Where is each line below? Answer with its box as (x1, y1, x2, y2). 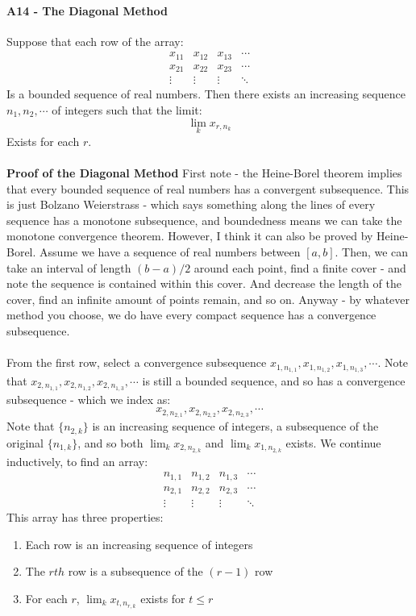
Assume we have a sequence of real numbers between (40, 243, 301, 260)
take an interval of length (6, 259, 131, 276)
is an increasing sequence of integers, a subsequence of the (92, 418, 379, 435)
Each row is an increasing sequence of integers (25, 535, 253, 552)
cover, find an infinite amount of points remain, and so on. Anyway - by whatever (6, 290, 410, 307)
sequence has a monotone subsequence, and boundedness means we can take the (6, 211, 402, 228)
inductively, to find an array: (6, 452, 148, 469)
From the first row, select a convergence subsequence (6, 354, 267, 371)
